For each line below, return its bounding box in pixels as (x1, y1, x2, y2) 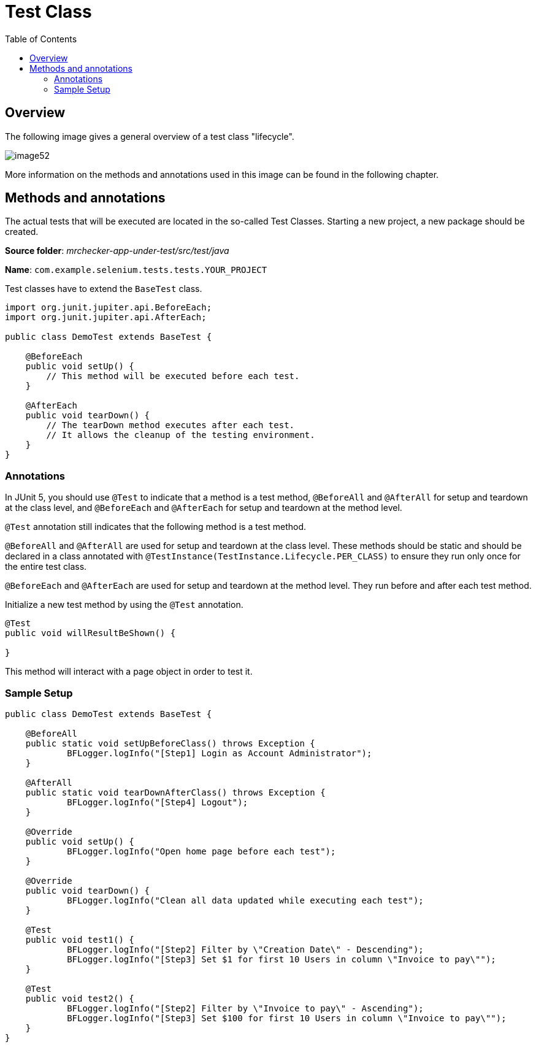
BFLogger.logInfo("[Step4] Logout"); (67, 797, 248, 807)
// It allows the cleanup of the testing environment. (46, 430, 315, 440)
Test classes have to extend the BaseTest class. (5, 283, 202, 294)
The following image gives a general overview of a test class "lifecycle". (5, 131, 294, 142)
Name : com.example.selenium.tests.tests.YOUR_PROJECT (5, 264, 267, 275)
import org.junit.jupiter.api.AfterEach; (5, 312, 207, 323)
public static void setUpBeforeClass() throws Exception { (25, 738, 315, 748)
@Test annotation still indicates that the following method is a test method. (5, 521, 307, 532)
